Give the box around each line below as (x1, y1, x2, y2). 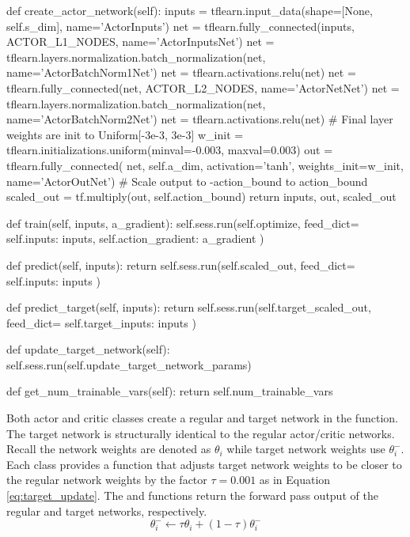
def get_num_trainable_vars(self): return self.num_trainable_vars (6, 383, 333, 399)
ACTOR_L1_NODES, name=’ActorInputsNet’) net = (6, 33, 275, 50)
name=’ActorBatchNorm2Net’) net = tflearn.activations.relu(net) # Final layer (6, 111, 393, 127)
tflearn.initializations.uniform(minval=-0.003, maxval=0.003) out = (6, 142, 333, 158)
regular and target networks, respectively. (6, 502, 207, 519)
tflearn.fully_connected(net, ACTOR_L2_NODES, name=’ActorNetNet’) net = (6, 79, 400, 96)
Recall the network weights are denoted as (6, 441, 211, 457)
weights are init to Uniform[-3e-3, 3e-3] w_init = (6, 126, 244, 142)
